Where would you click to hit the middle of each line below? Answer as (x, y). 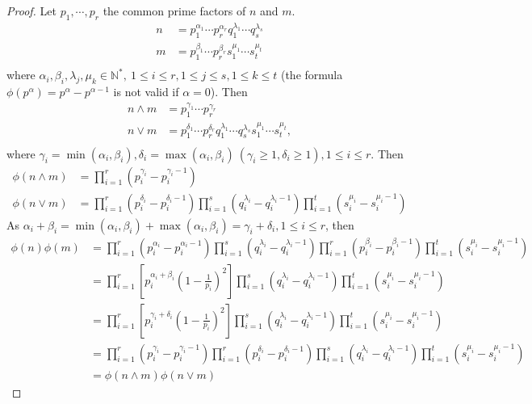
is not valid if (146, 92)
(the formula (312, 75)
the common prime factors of (174, 11)
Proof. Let (31, 11)
